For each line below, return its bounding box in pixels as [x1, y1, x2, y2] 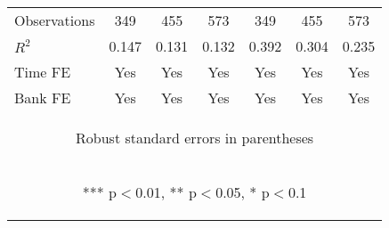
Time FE [14, 61, 71, 82]
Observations [14, 10, 95, 30]
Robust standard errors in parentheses [76, 127, 314, 148]
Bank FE [14, 87, 71, 108]
